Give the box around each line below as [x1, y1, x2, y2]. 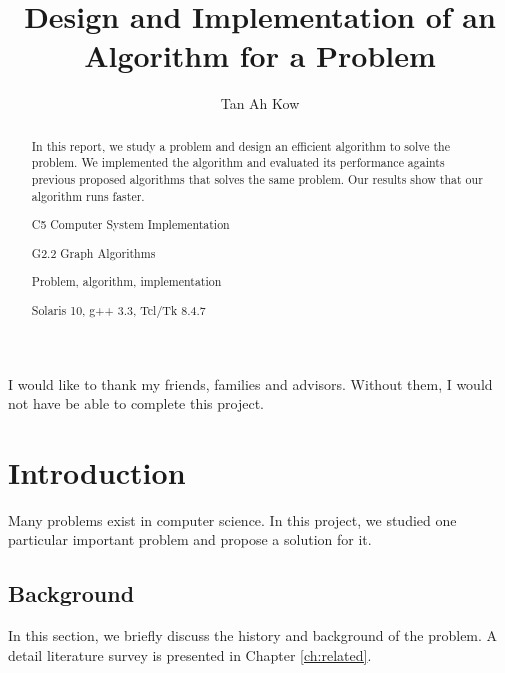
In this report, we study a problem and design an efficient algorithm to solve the [31, 137, 451, 154]
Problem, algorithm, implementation [31, 273, 222, 290]
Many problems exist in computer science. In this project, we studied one [8, 509, 457, 530]
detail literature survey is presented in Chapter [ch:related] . [8, 644, 372, 665]
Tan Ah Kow [220, 93, 300, 114]
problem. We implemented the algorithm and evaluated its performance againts [31, 154, 445, 171]
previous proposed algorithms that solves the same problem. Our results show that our [31, 171, 483, 188]
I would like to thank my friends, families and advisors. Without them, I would [8, 373, 493, 394]
